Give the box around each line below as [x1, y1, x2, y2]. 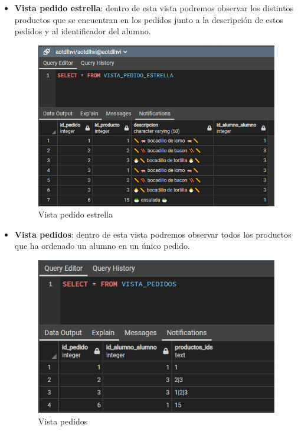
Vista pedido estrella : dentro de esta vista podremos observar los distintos [14, 2, 294, 14]
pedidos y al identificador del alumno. [14, 25, 151, 37]
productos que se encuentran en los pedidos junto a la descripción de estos [14, 13, 284, 25]
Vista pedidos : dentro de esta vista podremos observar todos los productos [14, 228, 292, 240]
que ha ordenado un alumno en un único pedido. [14, 239, 191, 252]
